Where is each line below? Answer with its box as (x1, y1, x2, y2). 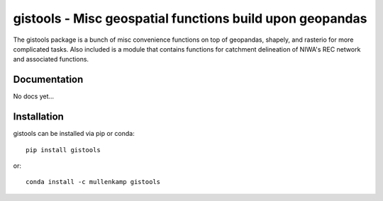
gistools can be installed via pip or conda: (13, 130, 135, 138)
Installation (13, 110, 64, 123)
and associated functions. (13, 55, 89, 64)
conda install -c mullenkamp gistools (26, 178, 161, 186)
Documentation (13, 74, 84, 86)
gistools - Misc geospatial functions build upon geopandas (13, 11, 367, 26)
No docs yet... (13, 92, 55, 100)
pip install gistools (26, 146, 101, 154)
